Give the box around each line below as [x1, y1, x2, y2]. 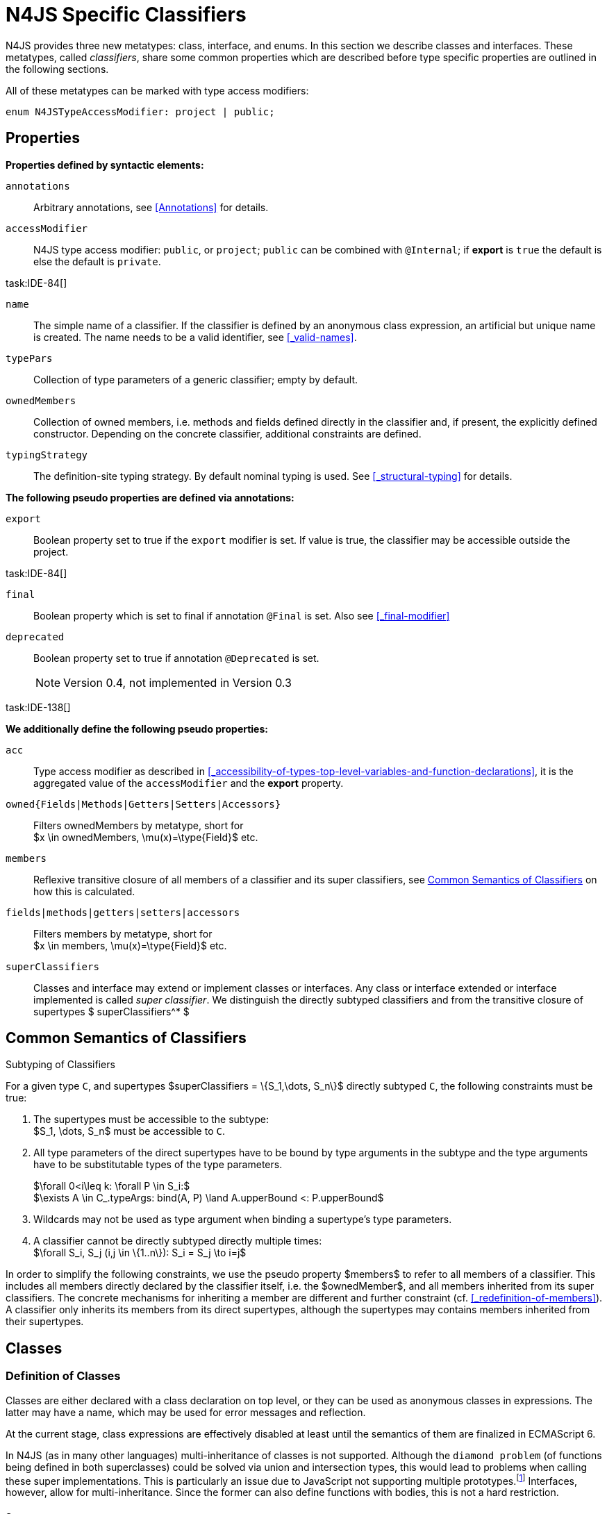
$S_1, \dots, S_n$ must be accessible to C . [33, 1125, 225, 1138]
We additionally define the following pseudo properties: [6, 722, 268, 735]
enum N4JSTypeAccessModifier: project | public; [6, 106, 275, 117]
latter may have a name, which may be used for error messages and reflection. [6, 1406, 366, 1418]
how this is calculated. [33, 885, 135, 897]
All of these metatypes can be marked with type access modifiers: [6, 84, 309, 97]
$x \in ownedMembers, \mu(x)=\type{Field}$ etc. [33, 831, 258, 843]
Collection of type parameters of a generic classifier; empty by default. [33, 373, 358, 385]
